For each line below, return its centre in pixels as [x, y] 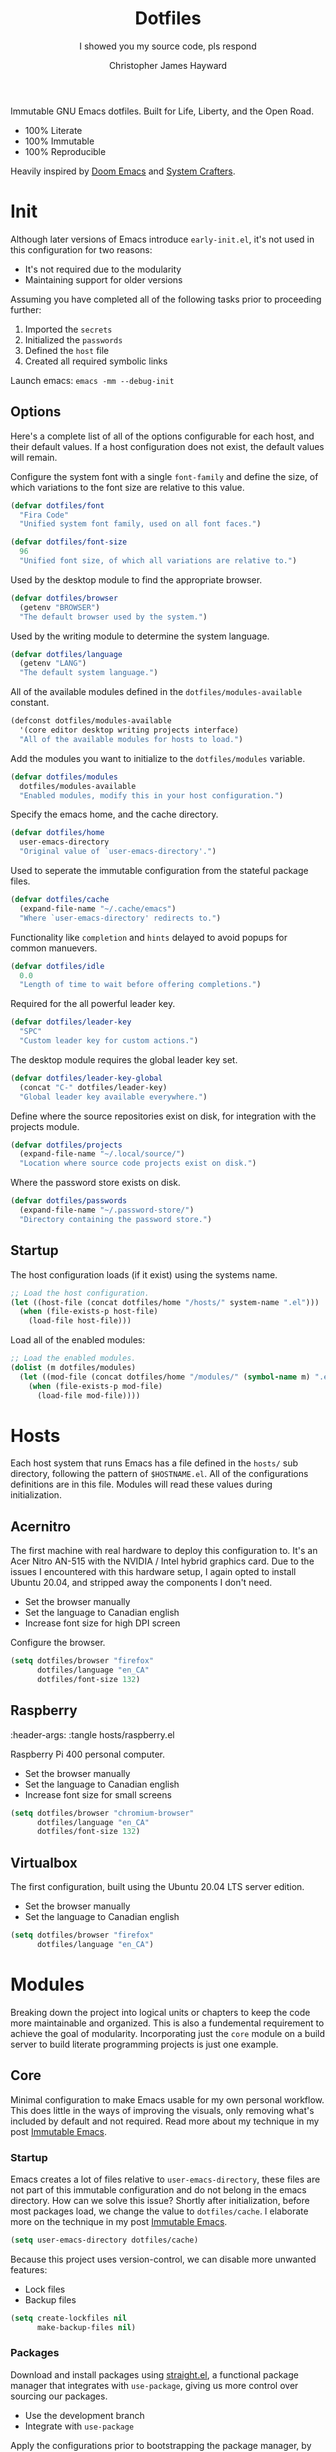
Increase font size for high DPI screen [102, 1623]
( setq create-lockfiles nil [69, 2318]
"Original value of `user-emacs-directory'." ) [118, 852]
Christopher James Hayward [168, 65]
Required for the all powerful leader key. [93, 1004]
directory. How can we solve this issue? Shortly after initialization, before [160, 2200]
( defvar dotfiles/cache [60, 900]
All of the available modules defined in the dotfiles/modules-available [156, 692]
